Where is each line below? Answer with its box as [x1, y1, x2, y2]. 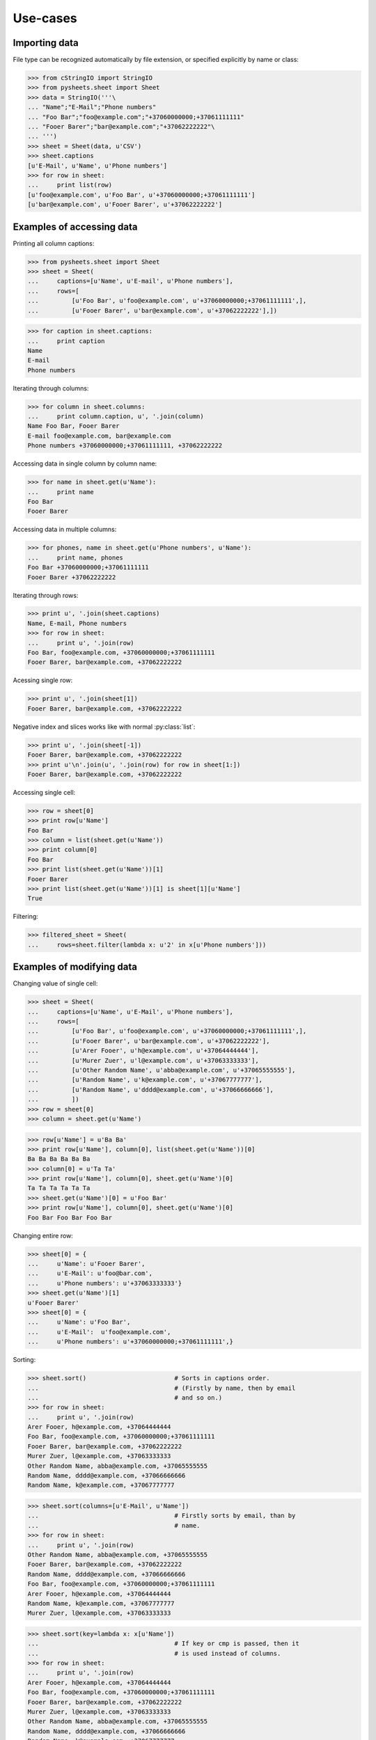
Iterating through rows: [13, 591, 79, 599]
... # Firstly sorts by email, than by [27, 1512, 296, 1520]
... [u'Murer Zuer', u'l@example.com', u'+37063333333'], [27, 1057, 259, 1064]
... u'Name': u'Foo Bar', [27, 1318, 131, 1326]
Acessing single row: [13, 676, 73, 685]
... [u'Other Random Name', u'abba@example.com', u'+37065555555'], [27, 1066, 296, 1074]
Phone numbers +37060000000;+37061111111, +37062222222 [27, 442, 223, 450]
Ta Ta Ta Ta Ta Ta [27, 1184, 91, 1192]
